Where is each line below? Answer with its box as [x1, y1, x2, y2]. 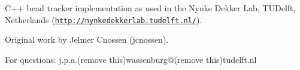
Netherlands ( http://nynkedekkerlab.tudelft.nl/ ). [5, 13, 202, 26]
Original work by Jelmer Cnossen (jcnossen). [5, 33, 169, 46]
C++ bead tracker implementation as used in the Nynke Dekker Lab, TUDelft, [5, 2, 296, 14]
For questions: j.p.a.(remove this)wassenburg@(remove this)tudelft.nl [5, 53, 257, 65]
